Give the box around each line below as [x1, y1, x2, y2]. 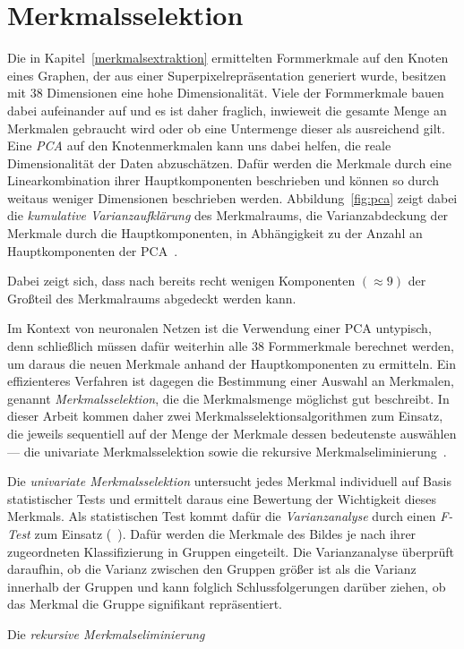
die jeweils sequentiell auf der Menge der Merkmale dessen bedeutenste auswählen [7, 424, 457, 442]
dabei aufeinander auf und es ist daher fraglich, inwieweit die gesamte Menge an [7, 100, 447, 119]
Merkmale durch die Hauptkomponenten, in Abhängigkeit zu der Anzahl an [7, 224, 423, 243]
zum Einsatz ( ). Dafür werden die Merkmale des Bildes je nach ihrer [34, 524, 417, 542]
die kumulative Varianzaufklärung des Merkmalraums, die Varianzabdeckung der [7, 206, 449, 225]
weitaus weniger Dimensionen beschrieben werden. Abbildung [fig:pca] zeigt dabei [7, 188, 458, 207]
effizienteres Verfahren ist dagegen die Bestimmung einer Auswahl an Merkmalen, [7, 371, 454, 390]
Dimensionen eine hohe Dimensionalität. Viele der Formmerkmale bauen [47, 83, 444, 102]
